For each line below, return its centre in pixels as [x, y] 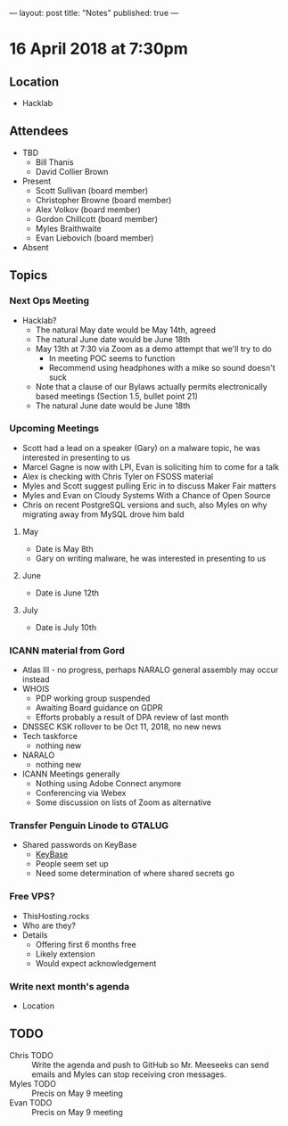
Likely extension [65, 954]
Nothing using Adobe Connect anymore [108, 784]
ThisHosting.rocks [56, 916]
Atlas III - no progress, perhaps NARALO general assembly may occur [150, 670]
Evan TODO [31, 1102]
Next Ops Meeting [49, 300]
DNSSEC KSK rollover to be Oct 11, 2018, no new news [122, 727]
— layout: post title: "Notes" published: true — [94, 13]
